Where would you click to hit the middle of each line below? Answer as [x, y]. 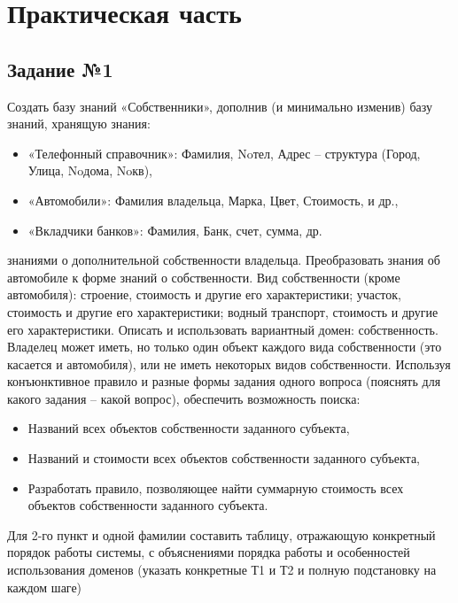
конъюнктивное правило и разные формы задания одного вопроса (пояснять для [224, 381]
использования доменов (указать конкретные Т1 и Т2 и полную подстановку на [222, 570]
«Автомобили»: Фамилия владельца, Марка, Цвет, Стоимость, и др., [213, 200]
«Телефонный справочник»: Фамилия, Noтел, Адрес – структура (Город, [224, 153]
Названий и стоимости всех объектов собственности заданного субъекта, [224, 458]
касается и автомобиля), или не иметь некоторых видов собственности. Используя [229, 363]
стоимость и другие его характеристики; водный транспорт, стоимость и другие [223, 311]
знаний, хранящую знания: [79, 124]
